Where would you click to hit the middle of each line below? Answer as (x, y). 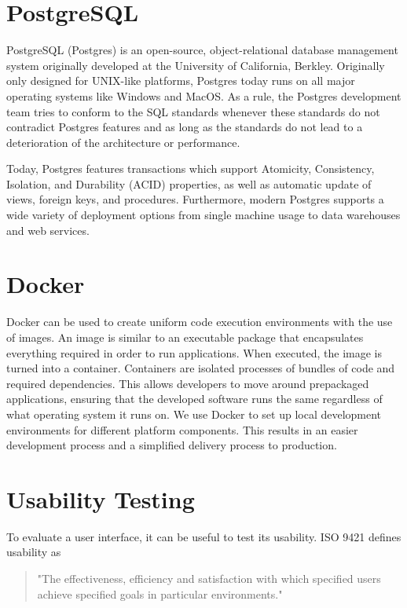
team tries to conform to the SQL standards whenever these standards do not (193, 111)
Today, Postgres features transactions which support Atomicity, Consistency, (191, 168)
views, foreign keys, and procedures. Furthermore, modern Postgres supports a (195, 199)
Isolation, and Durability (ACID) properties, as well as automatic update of (189, 183)
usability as (34, 552)
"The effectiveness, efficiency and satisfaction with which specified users (209, 579)
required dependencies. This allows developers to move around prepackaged (188, 383)
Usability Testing (101, 498)
